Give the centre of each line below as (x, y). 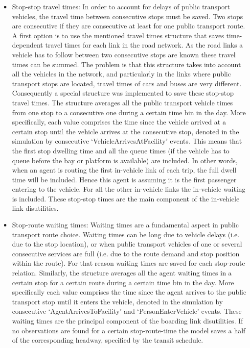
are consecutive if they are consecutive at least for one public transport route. (128, 26)
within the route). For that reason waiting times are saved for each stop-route (128, 263)
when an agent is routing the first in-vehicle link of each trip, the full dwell (124, 170)
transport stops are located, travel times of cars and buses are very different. (127, 83)
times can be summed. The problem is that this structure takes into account (126, 64)
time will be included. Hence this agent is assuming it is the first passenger (124, 179)
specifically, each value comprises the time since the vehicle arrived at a (119, 122)
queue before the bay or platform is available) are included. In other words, (125, 160)
